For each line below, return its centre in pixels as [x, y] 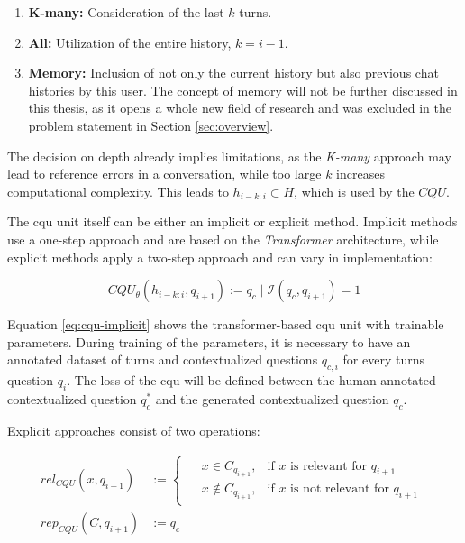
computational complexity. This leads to [118, 191]
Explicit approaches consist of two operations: [134, 430]
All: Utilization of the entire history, [130, 42]
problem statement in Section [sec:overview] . [151, 125]
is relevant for [329, 466]
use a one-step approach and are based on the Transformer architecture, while [223, 239]
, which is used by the [354, 191]
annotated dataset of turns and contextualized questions [163, 359]
